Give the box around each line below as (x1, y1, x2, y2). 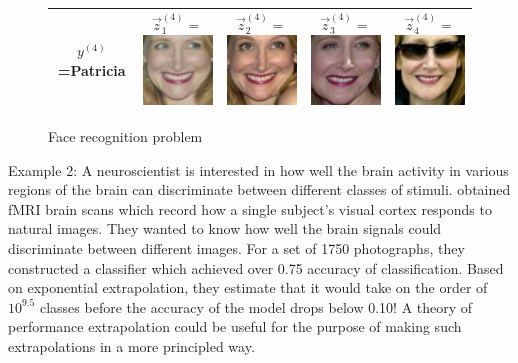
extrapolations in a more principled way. (8, 335, 255, 356)
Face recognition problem (48, 125, 203, 146)
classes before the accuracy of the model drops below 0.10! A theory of (39, 296, 473, 317)
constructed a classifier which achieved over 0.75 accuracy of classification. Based (8, 257, 504, 278)
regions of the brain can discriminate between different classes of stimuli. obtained (8, 179, 511, 200)
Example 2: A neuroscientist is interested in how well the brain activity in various (8, 159, 509, 180)
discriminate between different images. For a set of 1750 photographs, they (8, 237, 465, 258)
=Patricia (57, 59, 126, 80)
